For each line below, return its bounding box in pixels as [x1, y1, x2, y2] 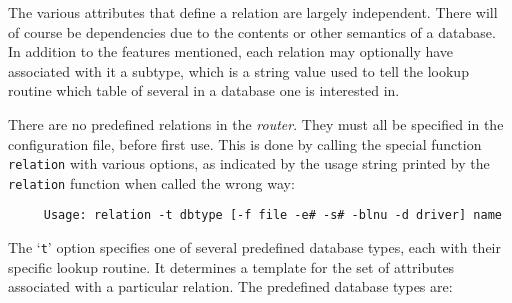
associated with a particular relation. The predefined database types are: [8, 276, 453, 297]
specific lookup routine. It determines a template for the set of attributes [8, 256, 455, 277]
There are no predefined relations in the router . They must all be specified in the [8, 113, 504, 134]
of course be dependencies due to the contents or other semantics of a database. [8, 21, 496, 42]
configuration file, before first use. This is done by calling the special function [8, 133, 482, 154]
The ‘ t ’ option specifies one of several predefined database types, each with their [8, 237, 501, 258]
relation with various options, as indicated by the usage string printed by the [8, 153, 490, 174]
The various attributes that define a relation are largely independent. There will [8, 2, 498, 22]
